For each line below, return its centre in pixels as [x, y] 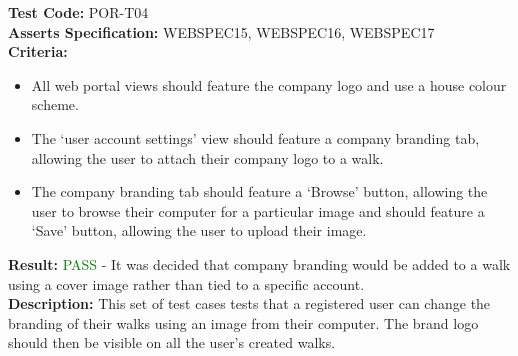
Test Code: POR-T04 [78, 12]
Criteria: [38, 51]
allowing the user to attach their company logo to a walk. [207, 157]
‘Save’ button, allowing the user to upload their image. [199, 230]
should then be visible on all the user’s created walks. [172, 342]
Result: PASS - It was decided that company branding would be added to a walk [259, 263]
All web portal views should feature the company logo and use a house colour [269, 84]
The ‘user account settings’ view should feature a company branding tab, [255, 137]
